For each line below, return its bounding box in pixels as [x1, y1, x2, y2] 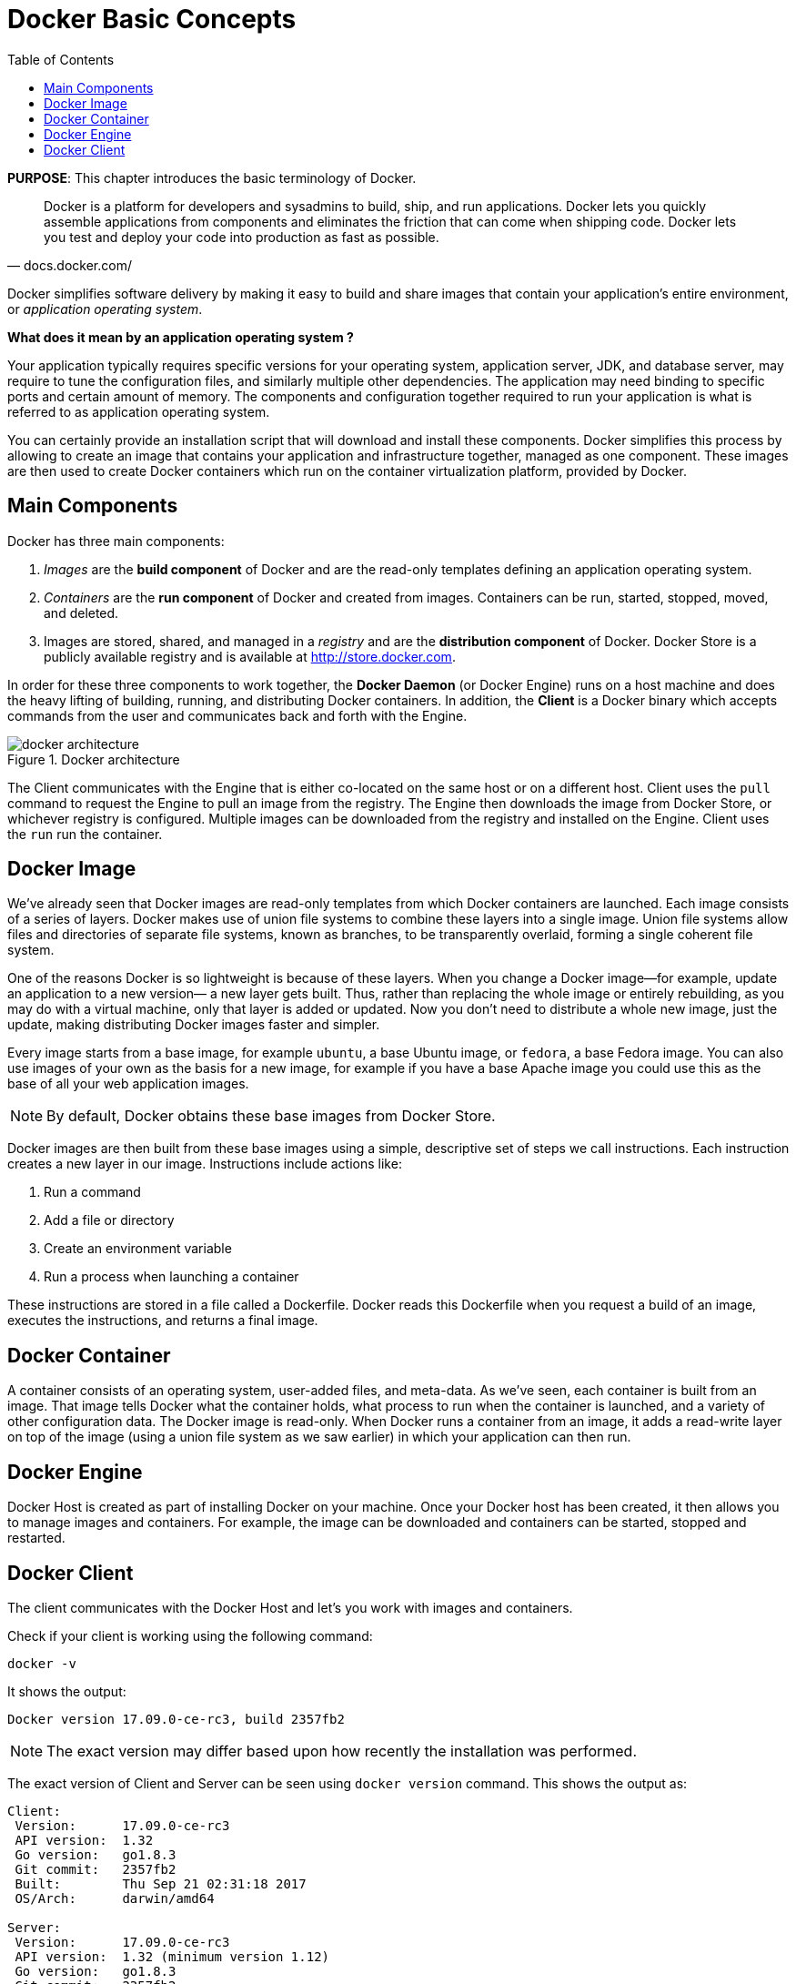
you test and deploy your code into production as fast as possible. [44, 228, 439, 245]
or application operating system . [7, 300, 203, 317]
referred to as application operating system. [7, 403, 270, 420]
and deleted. [44, 604, 119, 621]
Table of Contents [7, 51, 115, 67]
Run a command [44, 1184, 141, 1200]
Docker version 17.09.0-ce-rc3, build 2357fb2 [7, 1711, 345, 1726]
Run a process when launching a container [44, 1269, 299, 1285]
